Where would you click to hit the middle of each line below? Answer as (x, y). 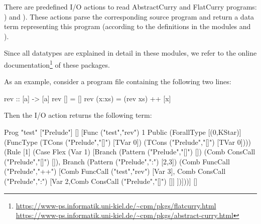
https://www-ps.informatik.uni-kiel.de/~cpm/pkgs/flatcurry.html (116, 205)
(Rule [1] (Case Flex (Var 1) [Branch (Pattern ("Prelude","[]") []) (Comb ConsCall (130, 152)
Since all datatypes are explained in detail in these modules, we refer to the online (130, 53)
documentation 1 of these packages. (57, 64)
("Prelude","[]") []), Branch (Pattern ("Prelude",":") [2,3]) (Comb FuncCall (117, 161)
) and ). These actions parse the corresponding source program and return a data (129, 16)
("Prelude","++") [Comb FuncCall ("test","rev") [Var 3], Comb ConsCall (115, 171)
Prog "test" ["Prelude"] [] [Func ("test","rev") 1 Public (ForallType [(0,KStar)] (123, 132)
